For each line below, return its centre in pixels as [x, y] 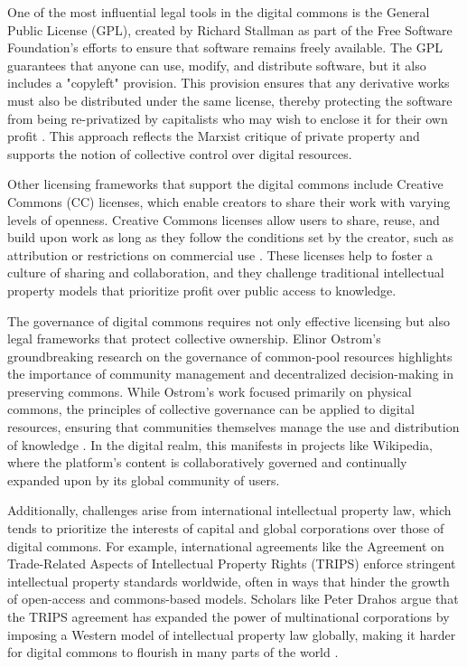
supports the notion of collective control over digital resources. [180, 153]
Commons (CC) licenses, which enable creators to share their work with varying [229, 201]
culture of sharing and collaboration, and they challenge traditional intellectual [226, 272]
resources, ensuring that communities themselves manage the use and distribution [233, 427]
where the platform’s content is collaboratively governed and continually [207, 462]
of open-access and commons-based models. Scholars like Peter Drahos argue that [233, 599]
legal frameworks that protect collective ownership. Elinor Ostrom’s [194, 338]
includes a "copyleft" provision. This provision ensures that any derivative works [229, 83]
